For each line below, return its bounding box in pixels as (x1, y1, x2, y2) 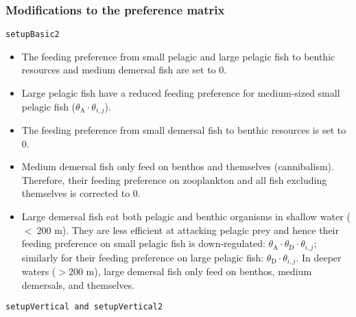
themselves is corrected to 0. (21, 186, 141, 200)
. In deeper (296, 250, 342, 264)
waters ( (21, 264, 56, 279)
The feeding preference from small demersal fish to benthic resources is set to (21, 123, 346, 137)
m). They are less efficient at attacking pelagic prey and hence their (54, 222, 339, 237)
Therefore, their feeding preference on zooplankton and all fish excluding (21, 172, 327, 187)
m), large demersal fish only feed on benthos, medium (86, 264, 312, 279)
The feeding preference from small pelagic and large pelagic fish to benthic (21, 49, 335, 63)
